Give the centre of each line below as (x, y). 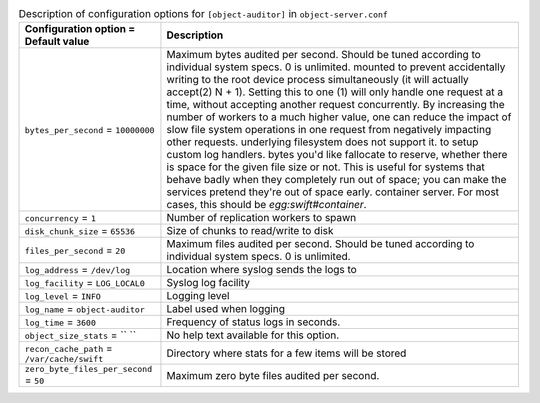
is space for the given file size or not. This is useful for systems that (325, 167)
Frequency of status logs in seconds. (253, 322)
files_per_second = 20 (75, 250)
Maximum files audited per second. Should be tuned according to (320, 244)
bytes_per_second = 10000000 (89, 130)
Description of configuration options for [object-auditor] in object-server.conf (203, 14)
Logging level (198, 296)
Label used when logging (225, 309)
